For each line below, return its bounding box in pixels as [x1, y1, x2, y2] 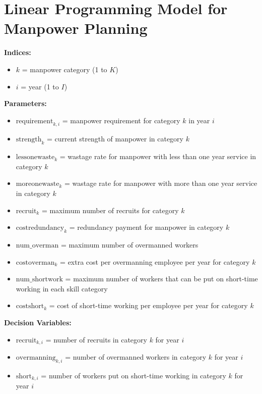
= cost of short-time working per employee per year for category [49, 300, 248, 311]
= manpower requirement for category [62, 115, 180, 125]
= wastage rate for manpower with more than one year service [64, 178, 257, 188]
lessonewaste [16, 154, 55, 161]
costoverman [16, 259, 55, 266]
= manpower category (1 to [22, 64, 107, 74]
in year [188, 115, 210, 125]
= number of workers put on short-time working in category [41, 370, 226, 380]
